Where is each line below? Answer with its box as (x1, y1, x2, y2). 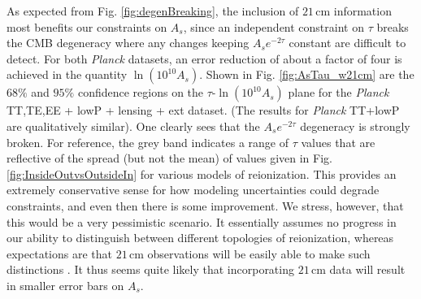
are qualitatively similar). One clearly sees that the (7, 117, 260, 134)
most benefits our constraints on (7, 18, 167, 35)
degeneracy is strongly (300, 117, 410, 134)
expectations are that (7, 245, 113, 262)
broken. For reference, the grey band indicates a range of (7, 133, 289, 150)
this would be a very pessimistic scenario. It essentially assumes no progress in (7, 213, 397, 230)
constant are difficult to (289, 34, 406, 51)
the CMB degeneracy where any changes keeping (7, 34, 250, 51)
